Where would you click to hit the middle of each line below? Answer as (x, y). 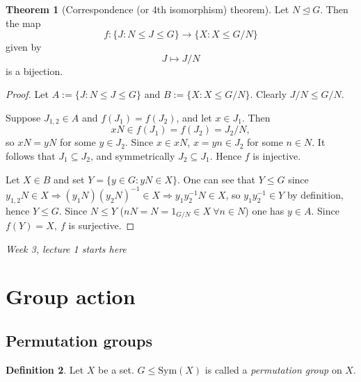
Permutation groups (79, 340)
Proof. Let (27, 94)
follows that (31, 156)
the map (23, 23)
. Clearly (268, 94)
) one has (265, 210)
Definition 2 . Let (45, 369)
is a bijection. (34, 70)
